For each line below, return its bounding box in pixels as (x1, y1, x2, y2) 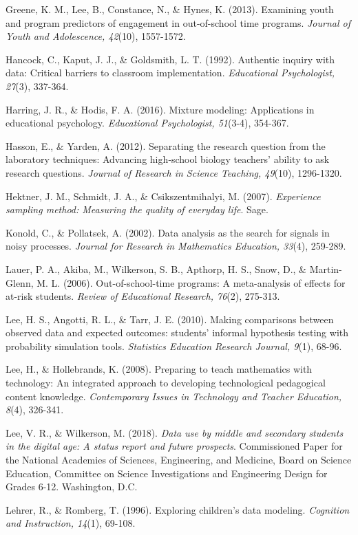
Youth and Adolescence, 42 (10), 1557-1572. (6, 29, 186, 43)
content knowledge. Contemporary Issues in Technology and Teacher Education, (6, 389, 342, 403)
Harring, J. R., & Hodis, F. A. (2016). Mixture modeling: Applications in (6, 102, 315, 116)
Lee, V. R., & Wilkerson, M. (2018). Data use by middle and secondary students (6, 425, 344, 439)
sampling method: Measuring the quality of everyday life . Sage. (6, 202, 268, 217)
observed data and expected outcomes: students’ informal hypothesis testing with (6, 325, 349, 340)
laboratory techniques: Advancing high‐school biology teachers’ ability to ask (6, 152, 330, 166)
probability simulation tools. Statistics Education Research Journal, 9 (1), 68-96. (6, 338, 342, 353)
